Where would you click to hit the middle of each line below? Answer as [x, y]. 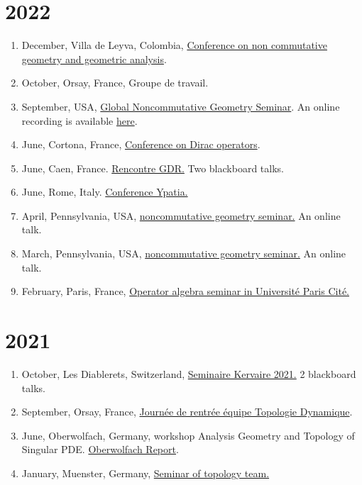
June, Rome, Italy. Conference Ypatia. [105, 192]
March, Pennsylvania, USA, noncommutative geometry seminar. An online [184, 253]
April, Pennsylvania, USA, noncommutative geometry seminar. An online [181, 215]
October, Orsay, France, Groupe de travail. [115, 83]
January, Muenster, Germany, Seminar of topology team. [146, 473]
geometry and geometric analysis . [94, 58]
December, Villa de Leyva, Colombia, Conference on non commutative [174, 45]
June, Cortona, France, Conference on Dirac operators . [141, 144]
